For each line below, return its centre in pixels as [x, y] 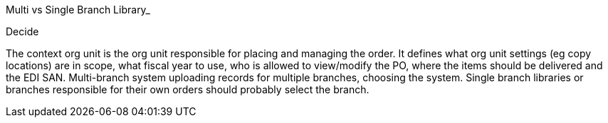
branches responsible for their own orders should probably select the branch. [188, 89]
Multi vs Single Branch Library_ [78, 10]
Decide [22, 31]
